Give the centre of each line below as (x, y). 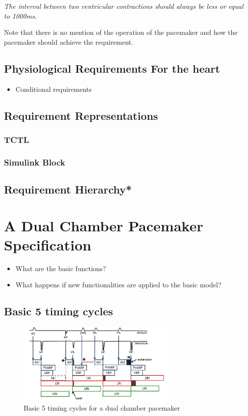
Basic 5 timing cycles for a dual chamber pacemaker (102, 408)
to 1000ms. (20, 15)
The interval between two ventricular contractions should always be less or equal (124, 6)
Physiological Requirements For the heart (112, 68)
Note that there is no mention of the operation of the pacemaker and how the (121, 32)
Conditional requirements (54, 89)
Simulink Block (35, 162)
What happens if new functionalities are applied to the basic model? (118, 285)
